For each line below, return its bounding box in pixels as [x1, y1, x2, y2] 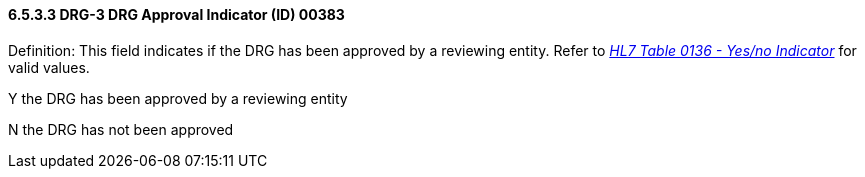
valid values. [8, 58, 90, 76]
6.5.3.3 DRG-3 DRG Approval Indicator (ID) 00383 [8, 6, 345, 23]
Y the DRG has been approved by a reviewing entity [8, 89, 348, 107]
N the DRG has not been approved [8, 120, 234, 138]
